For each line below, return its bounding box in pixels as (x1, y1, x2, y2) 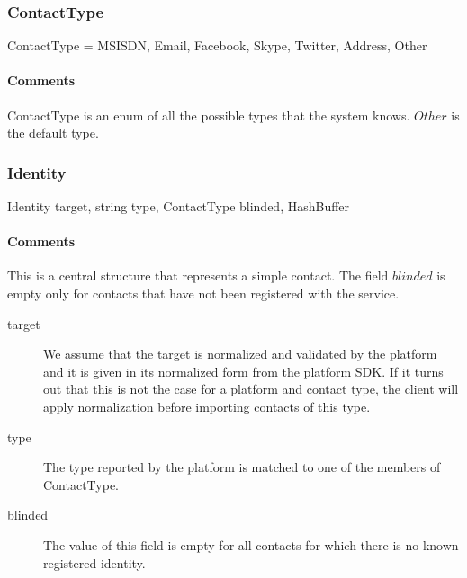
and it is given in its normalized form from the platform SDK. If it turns (43, 361, 444, 380)
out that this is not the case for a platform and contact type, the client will (43, 379, 459, 398)
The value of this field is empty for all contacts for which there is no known (43, 535, 459, 554)
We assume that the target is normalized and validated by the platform (43, 344, 437, 363)
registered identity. (43, 553, 146, 572)
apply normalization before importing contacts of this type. (43, 396, 371, 415)
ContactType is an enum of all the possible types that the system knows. (7, 105, 410, 124)
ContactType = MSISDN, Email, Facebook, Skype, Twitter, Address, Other (7, 36, 427, 55)
